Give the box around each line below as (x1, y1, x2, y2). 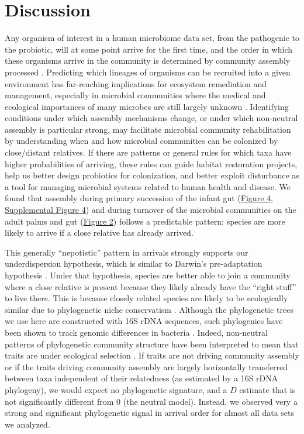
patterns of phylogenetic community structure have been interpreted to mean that (5, 337, 299, 350)
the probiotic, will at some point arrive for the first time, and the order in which (5, 43, 293, 55)
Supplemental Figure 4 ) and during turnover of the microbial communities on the (5, 204, 296, 216)
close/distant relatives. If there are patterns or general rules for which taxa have (5, 146, 292, 159)
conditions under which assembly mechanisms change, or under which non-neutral (5, 112, 298, 124)
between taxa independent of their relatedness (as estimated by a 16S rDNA (5, 372, 278, 384)
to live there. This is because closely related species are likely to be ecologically (5, 292, 288, 304)
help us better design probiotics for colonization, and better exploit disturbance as (5, 169, 299, 181)
